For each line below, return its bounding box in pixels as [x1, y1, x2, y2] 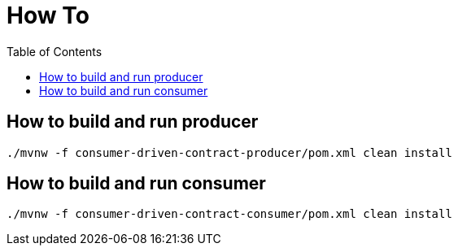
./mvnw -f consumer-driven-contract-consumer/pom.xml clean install [7, 207, 452, 221]
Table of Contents [7, 44, 103, 59]
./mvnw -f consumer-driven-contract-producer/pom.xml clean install [7, 146, 452, 159]
